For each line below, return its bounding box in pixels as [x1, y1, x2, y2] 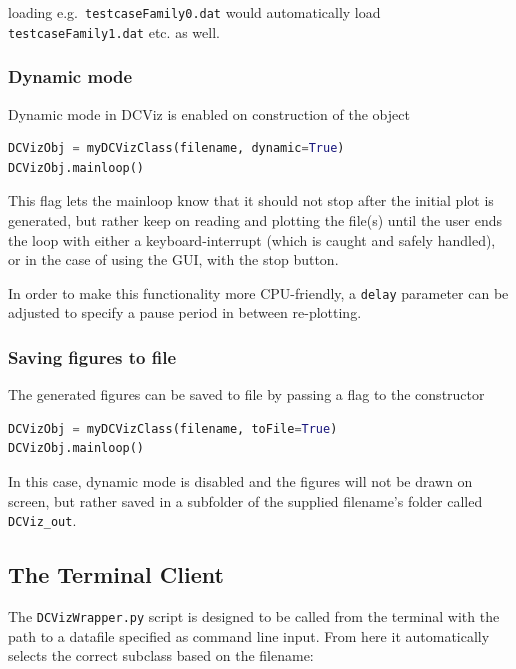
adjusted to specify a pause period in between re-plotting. [8, 302, 362, 323]
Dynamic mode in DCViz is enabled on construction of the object [8, 103, 410, 124]
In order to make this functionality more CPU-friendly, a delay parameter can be [8, 282, 509, 303]
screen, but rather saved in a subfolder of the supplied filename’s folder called [8, 490, 483, 511]
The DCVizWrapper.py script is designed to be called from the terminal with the [8, 605, 500, 626]
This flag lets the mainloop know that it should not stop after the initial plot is [8, 190, 494, 211]
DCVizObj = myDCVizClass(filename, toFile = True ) [8, 421, 338, 436]
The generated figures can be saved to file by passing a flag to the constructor [8, 384, 485, 405]
